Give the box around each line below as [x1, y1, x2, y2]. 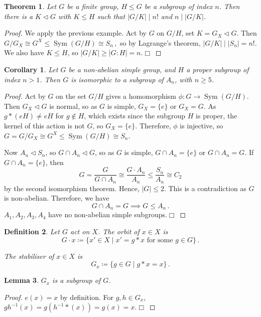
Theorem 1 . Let [4, 1, 57, 11]
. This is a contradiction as [164, 183, 246, 193]
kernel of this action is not [4, 120, 85, 130]
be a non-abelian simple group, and [68, 64, 176, 74]
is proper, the [196, 110, 237, 121]
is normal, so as [49, 100, 97, 111]
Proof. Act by [4, 91, 46, 101]
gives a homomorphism [105, 91, 177, 101]
